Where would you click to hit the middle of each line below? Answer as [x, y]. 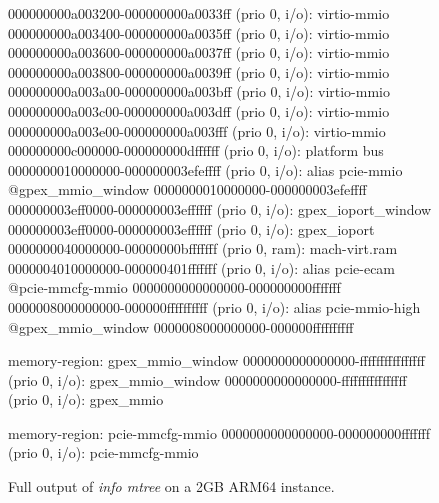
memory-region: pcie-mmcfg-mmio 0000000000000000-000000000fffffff [219, 432]
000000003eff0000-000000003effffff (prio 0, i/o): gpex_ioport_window [220, 208]
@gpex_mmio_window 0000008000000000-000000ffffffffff [181, 326]
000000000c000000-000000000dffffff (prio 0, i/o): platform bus [196, 150]
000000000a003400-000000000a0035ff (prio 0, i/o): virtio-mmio [199, 32]
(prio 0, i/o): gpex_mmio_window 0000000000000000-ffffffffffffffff [207, 379]
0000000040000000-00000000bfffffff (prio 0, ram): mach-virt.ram [203, 248]
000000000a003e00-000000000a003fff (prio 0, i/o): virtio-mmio [197, 130]
